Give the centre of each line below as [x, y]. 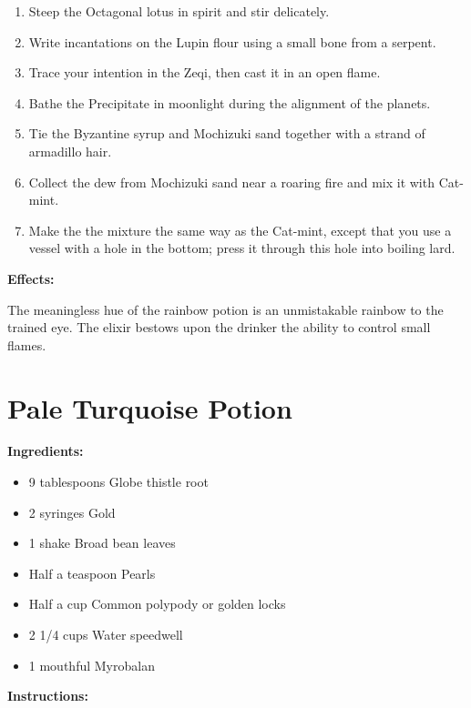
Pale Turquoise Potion [150, 407]
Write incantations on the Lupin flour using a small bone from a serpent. [232, 41]
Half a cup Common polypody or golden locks [157, 604]
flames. [27, 344]
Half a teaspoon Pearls [92, 573]
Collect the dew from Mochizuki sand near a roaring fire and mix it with [231, 182]
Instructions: [48, 696]
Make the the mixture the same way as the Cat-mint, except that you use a [240, 230]
